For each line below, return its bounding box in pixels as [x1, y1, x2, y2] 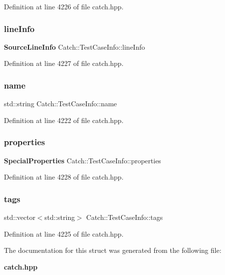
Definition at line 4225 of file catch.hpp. [4, 228, 124, 239]
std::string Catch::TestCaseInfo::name [4, 98, 117, 109]
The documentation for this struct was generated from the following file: [4, 245, 222, 255]
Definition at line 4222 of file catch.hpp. [4, 115, 124, 125]
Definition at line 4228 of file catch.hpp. [4, 172, 124, 182]
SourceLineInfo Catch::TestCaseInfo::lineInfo [4, 41, 145, 52]
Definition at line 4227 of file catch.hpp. [4, 58, 124, 68]
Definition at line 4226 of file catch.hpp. [4, 1, 124, 11]
